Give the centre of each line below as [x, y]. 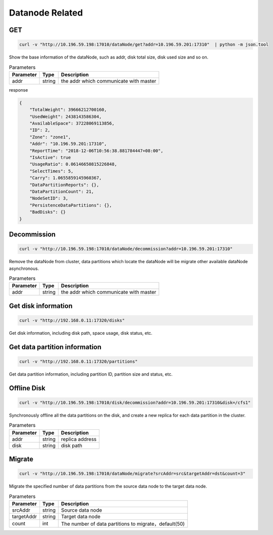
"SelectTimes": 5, [51, 171]
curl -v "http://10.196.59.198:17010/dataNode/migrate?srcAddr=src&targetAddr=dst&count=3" [132, 474]
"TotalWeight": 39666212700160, [68, 110]
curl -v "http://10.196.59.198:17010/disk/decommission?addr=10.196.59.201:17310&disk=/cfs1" [135, 402]
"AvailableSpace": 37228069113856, [72, 124]
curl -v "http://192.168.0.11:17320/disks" [72, 320]
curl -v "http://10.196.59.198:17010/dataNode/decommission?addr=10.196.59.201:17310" [126, 249]
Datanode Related [46, 13]
